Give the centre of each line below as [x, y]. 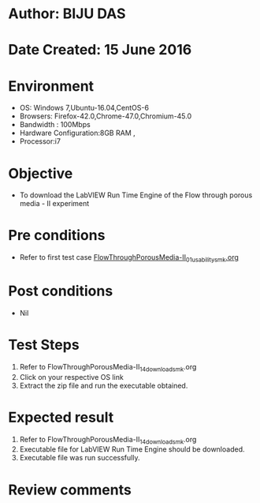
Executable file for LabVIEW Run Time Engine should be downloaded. [132, 449]
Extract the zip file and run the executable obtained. [104, 385]
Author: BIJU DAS [67, 14]
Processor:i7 [40, 141]
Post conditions [61, 291]
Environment [51, 86]
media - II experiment [54, 204]
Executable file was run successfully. [80, 458]
